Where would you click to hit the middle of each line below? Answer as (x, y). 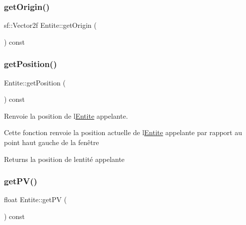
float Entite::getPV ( (35, 199)
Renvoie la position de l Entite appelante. (66, 115)
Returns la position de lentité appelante (64, 159)
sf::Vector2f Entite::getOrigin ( (50, 25)
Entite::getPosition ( (35, 82)
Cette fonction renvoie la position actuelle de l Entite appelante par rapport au (123, 132)
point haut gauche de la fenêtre (52, 142)
